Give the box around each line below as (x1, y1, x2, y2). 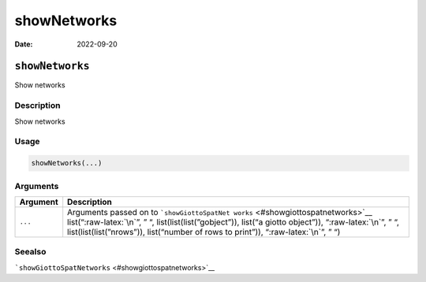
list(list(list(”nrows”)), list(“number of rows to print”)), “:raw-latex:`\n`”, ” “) (67, 226, 341, 237)
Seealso (14, 247, 47, 258)
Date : (14, 39, 33, 49)
